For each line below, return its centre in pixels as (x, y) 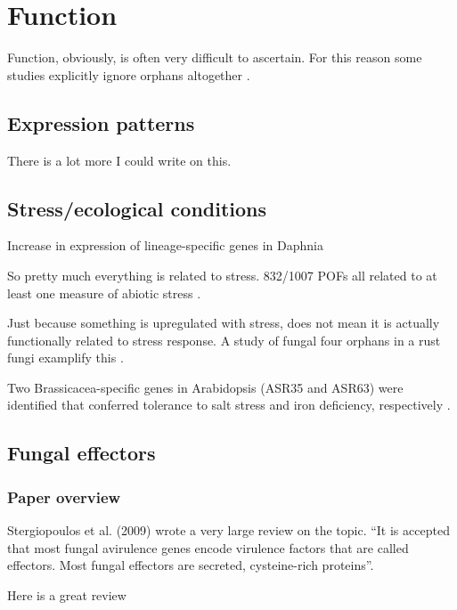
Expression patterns (101, 122)
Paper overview (64, 496)
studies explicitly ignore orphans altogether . (129, 74)
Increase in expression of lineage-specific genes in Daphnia (165, 245)
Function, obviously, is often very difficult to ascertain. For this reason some (215, 57)
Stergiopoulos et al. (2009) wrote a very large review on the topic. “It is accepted (228, 530)
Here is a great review (67, 594)
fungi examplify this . (65, 358)
